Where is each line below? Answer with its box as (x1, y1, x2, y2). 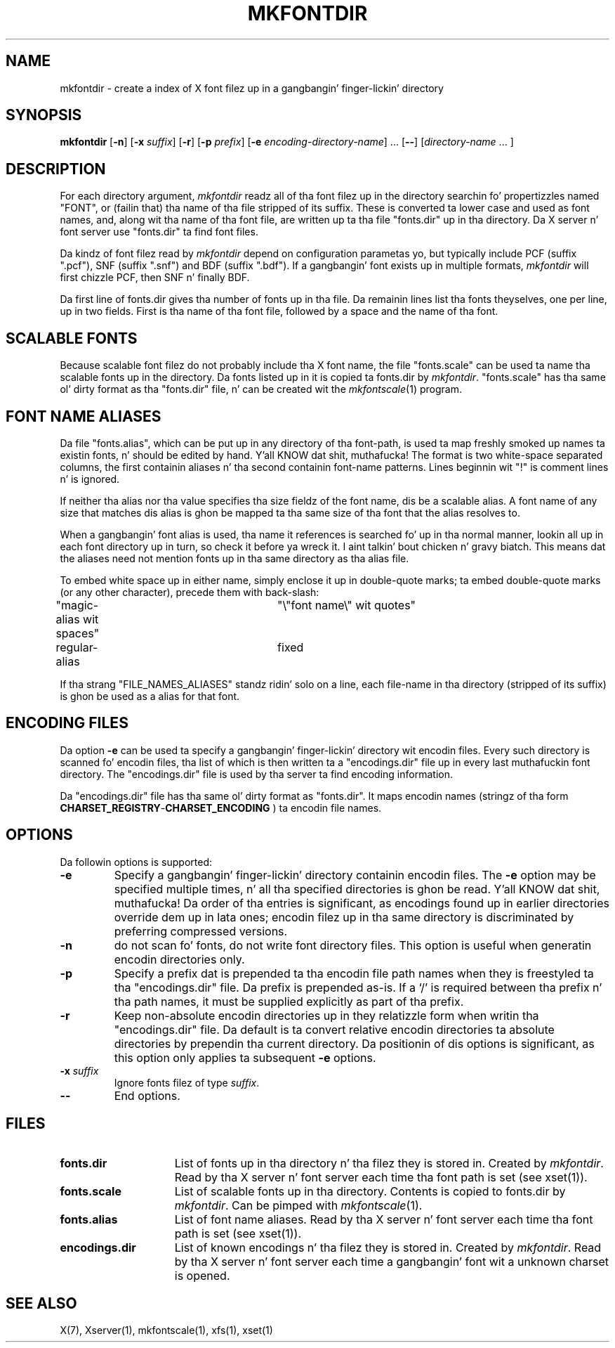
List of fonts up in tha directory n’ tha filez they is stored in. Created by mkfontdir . (174, 1155, 604, 1170)
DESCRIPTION (6, 160, 106, 178)
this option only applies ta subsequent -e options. (114, 1050, 376, 1065)
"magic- (55, 597, 99, 612)
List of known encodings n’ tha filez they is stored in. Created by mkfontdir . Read (174, 1240, 602, 1255)
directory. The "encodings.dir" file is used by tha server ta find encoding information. (60, 767, 453, 780)
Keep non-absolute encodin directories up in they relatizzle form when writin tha (114, 1008, 539, 1023)
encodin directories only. (114, 952, 245, 966)
